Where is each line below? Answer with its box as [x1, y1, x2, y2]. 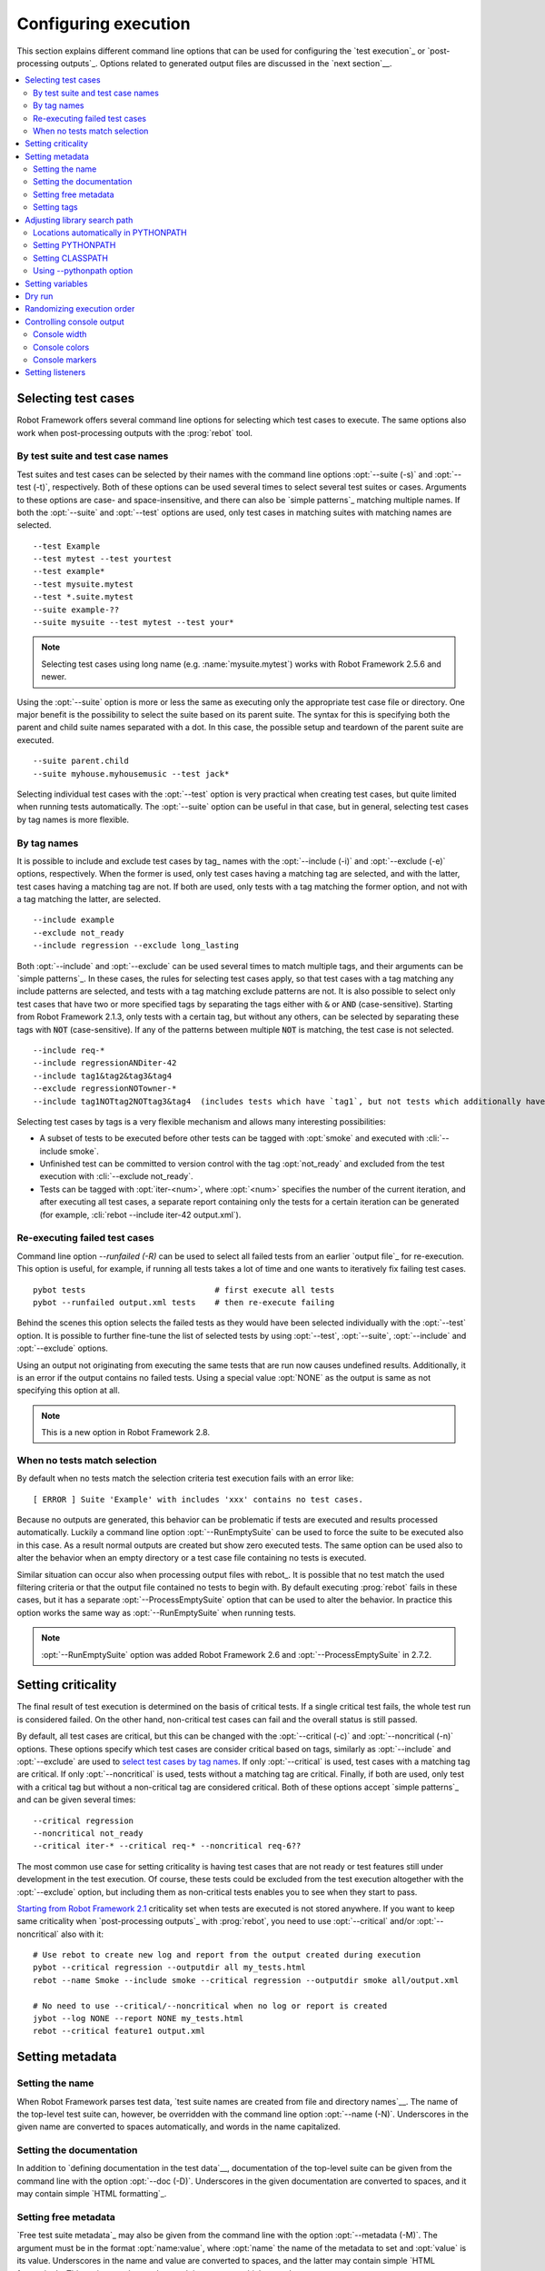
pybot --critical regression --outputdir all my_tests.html [33, 1962, 306, 1973]
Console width [33, 329, 87, 340]
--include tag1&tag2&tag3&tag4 [33, 1070, 173, 1081]
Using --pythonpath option [33, 265, 134, 276]
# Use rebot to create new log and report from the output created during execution [33, 1949, 421, 1960]
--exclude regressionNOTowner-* [33, 1084, 177, 1094]
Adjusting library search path [25, 214, 134, 225]
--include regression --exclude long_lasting [33, 940, 240, 951]
